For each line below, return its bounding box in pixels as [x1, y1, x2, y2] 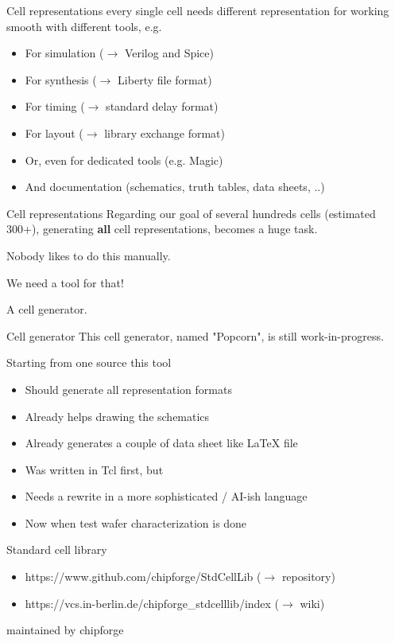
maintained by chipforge [6, 622, 124, 638]
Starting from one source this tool [6, 354, 172, 371]
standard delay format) [106, 98, 219, 115]
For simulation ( [25, 45, 104, 61]
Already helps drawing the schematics [25, 407, 210, 424]
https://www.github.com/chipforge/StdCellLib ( [25, 568, 261, 585]
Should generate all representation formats [25, 380, 232, 397]
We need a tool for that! [6, 274, 124, 290]
